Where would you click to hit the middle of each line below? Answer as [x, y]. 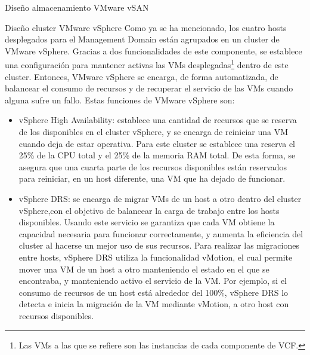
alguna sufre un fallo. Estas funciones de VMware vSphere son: [120, 100]
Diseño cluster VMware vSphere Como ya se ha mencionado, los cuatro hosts [146, 27]
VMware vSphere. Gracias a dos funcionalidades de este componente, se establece [154, 51]
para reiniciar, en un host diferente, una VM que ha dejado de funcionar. [152, 178]
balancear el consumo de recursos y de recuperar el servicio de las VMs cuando [149, 88]
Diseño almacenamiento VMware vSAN [77, 7]
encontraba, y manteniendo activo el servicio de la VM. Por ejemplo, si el [153, 281]
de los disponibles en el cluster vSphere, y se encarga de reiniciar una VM [154, 131]
